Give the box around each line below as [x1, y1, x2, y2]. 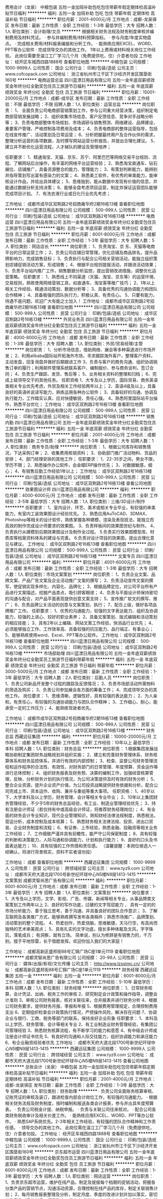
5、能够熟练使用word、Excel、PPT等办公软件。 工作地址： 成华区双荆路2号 [5, 632, 157, 638]
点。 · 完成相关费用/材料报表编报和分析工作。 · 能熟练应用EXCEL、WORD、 [5, 41, 155, 46]
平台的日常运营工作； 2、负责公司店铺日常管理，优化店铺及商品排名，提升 [5, 250, 154, 255]
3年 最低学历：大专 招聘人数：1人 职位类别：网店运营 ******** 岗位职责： [5, 1173, 154, 1179]
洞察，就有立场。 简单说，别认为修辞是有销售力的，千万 [40, 932, 152, 938]
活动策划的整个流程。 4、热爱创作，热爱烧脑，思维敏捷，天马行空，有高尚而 [5, 920, 158, 925]
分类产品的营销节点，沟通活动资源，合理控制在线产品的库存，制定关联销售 [5, 1185, 154, 1191]
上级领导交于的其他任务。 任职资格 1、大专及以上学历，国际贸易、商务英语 [9, 377, 158, 383]
